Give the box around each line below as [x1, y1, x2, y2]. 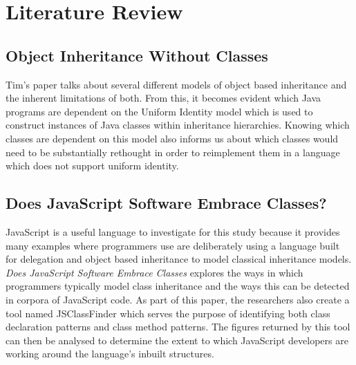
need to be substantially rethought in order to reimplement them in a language [6, 144, 340, 159]
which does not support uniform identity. [6, 158, 179, 173]
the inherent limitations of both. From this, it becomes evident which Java [6, 91, 321, 105]
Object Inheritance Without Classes [6, 44, 268, 66]
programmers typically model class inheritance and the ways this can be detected [6, 279, 350, 293]
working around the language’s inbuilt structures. [6, 346, 214, 361]
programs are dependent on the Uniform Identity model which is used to [6, 104, 313, 118]
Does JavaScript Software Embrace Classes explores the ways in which [6, 265, 303, 279]
